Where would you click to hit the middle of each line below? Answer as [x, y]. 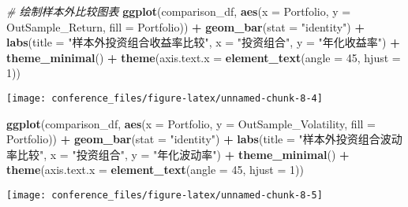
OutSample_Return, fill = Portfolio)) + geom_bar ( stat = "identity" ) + [185, 26]
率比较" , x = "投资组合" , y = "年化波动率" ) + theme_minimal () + [178, 154]
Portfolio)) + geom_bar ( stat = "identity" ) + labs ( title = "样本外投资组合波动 [204, 139]
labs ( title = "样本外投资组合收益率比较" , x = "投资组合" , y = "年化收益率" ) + [203, 42]
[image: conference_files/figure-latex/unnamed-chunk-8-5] [165, 195]
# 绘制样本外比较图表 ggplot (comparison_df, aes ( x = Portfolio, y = [179, 11]
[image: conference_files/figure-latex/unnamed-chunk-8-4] [165, 98]
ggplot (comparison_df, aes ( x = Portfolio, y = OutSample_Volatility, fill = [191, 123]
